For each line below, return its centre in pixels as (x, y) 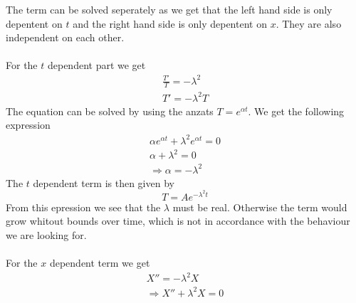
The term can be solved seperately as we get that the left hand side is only (169, 9)
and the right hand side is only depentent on (170, 23)
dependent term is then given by (104, 182)
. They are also (309, 23)
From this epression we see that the (83, 207)
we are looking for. (46, 235)
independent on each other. (65, 37)
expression (28, 125)
